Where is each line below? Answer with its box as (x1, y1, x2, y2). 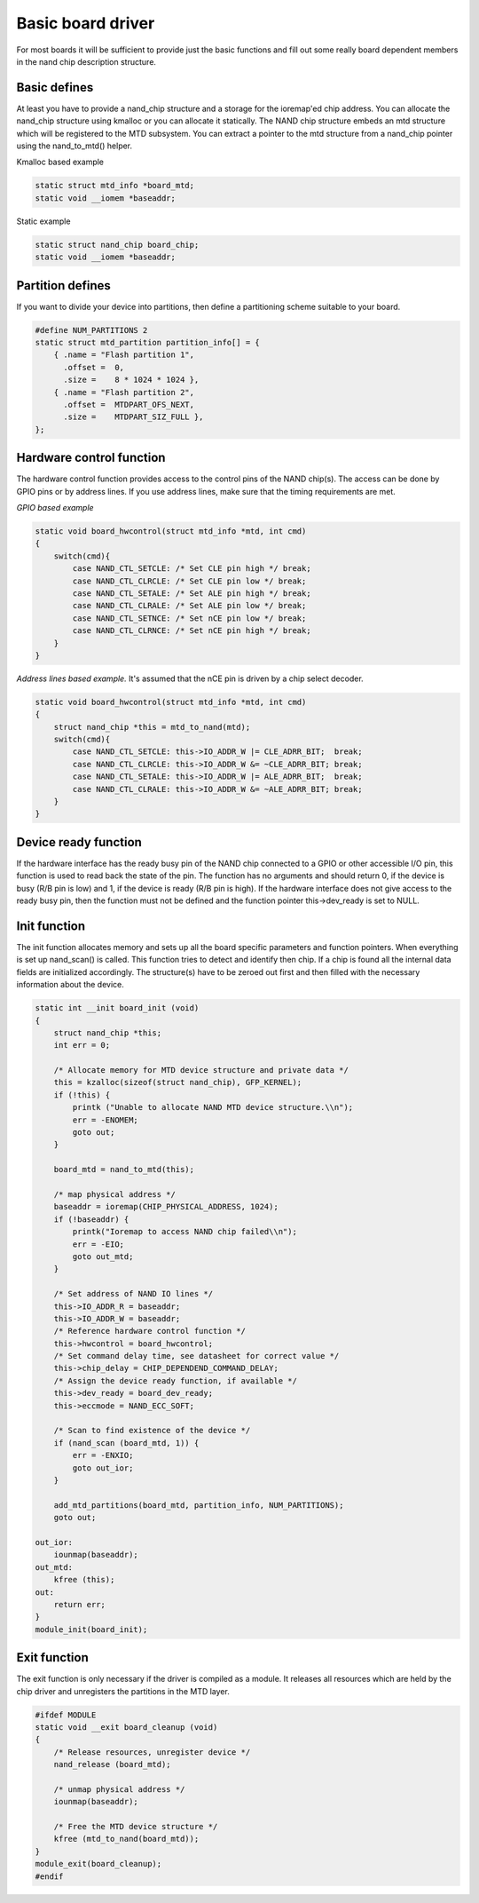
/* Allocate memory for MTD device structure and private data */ (53, 1066, 349, 1075)
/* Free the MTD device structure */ (53, 1821, 218, 1832)
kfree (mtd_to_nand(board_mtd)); (53, 1834, 200, 1844)
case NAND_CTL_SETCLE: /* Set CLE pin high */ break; (72, 564, 311, 574)
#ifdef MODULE (35, 1709, 97, 1720)
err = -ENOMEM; (72, 1114, 139, 1125)
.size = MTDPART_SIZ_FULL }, (63, 412, 204, 422)
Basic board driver (16, 13, 155, 33)
